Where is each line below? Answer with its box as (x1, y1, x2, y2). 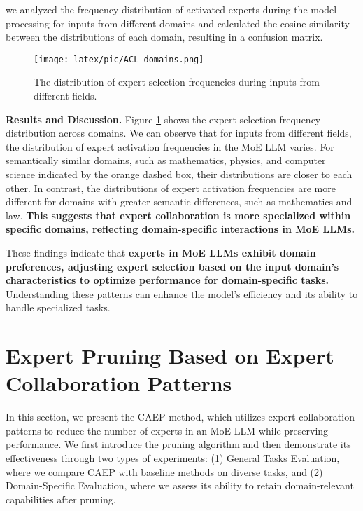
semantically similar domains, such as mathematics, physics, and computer (6, 153, 326, 168)
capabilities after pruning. (6, 491, 116, 506)
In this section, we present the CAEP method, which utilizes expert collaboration (6, 409, 355, 424)
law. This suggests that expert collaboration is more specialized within (6, 207, 351, 222)
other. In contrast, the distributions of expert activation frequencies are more (6, 180, 336, 195)
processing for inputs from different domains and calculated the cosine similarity (6, 15, 350, 30)
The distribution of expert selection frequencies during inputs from (34, 74, 320, 89)
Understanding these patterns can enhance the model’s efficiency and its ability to (6, 286, 358, 301)
